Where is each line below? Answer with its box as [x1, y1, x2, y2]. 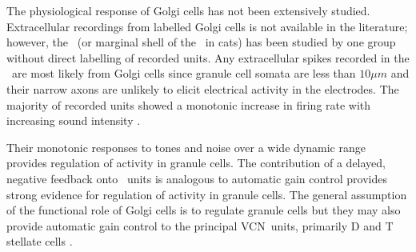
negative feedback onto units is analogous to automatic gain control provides [6, 170, 387, 186]
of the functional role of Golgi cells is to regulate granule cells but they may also [6, 202, 401, 218]
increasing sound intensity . [6, 112, 141, 129]
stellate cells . [6, 233, 73, 250]
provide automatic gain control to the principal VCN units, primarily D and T [6, 217, 394, 234]
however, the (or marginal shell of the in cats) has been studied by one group [6, 34, 396, 50]
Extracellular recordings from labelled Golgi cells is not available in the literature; [6, 18, 408, 34]
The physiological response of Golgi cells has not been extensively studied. [6, 2, 370, 18]
